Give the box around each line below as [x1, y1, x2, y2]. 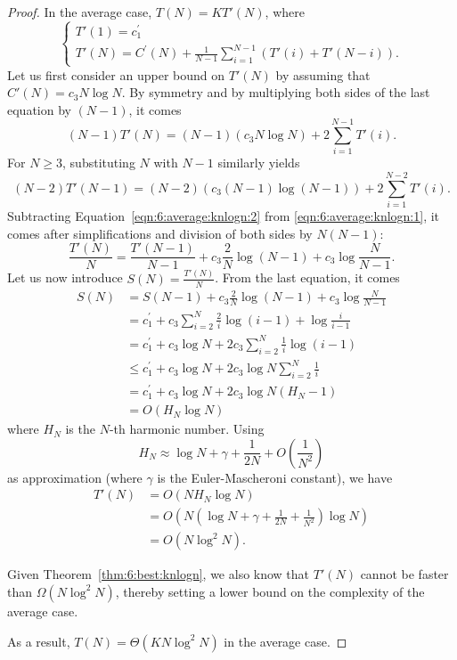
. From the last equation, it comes [215, 268, 400, 287]
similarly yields [217, 153, 300, 172]
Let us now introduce [7, 268, 123, 287]
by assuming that [275, 65, 371, 84]
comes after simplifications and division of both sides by [7, 224, 313, 242]
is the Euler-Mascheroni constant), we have [157, 468, 393, 486]
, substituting [62, 153, 135, 172]
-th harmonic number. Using [109, 420, 265, 438]
